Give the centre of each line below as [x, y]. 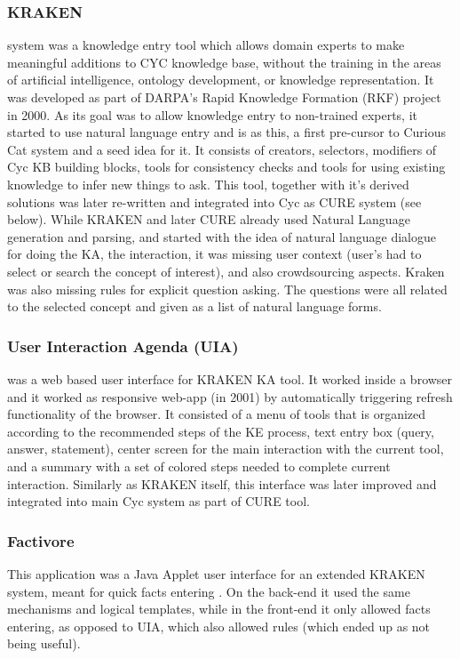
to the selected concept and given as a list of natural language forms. [194, 306]
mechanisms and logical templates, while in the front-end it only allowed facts [219, 609]
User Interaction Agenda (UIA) [123, 346]
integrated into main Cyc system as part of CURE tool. [159, 501]
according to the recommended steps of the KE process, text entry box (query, [221, 431]
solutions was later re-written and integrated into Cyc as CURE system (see [214, 201]
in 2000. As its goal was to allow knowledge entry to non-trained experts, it [213, 114]
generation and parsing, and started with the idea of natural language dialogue [222, 236]
